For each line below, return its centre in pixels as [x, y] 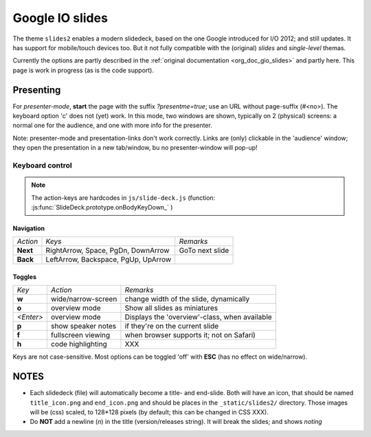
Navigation [29, 228]
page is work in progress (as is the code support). [83, 70]
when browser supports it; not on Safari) [190, 335]
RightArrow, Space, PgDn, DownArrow [108, 251]
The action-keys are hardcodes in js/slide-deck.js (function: [123, 198]
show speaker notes [83, 326]
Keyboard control [42, 165]
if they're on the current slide [172, 326]
